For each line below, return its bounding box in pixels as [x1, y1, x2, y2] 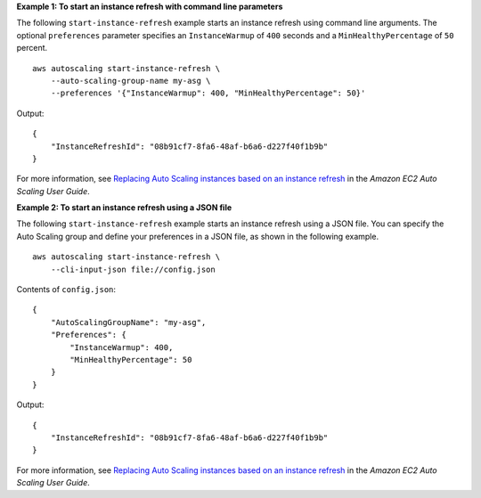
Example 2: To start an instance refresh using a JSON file [16, 202, 232, 213]
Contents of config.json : [16, 284, 116, 295]
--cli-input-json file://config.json [50, 264, 216, 274]
